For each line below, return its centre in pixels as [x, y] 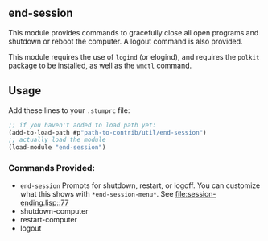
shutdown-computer [54, 211]
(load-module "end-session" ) [57, 148]
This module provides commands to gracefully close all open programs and [134, 32]
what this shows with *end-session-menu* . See [97, 194]
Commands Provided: [52, 168]
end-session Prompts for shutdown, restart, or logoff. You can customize [140, 185]
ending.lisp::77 [45, 203]
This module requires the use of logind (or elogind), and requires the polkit [134, 56]
